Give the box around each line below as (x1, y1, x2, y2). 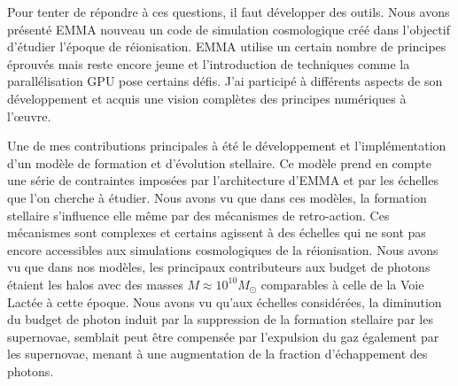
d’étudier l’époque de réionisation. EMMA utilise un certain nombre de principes (7, 37, 446, 56)
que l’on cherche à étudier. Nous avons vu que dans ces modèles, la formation (7, 188, 427, 206)
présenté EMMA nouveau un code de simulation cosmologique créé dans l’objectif (7, 19, 450, 38)
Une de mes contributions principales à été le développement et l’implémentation (7, 136, 446, 155)
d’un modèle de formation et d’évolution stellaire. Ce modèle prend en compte (7, 153, 431, 172)
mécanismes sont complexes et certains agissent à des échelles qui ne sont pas (7, 223, 426, 242)
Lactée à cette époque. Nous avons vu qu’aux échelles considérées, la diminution (7, 292, 442, 311)
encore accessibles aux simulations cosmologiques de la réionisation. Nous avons (7, 240, 439, 259)
